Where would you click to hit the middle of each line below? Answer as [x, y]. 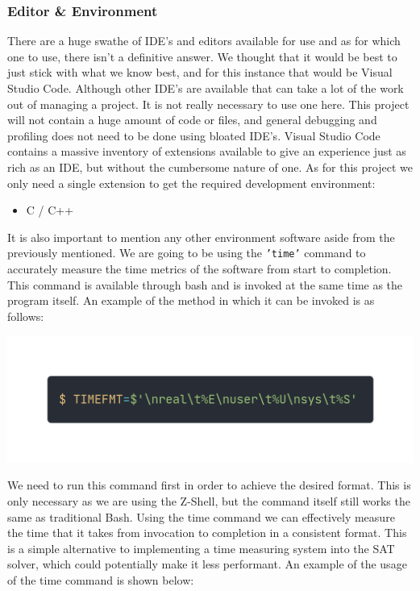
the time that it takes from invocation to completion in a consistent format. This [207, 533]
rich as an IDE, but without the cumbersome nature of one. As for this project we [210, 166]
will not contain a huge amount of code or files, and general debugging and [192, 120]
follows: [26, 316]
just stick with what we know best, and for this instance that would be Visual [200, 72]
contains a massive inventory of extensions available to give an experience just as [207, 151]
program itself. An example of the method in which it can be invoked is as [191, 300]
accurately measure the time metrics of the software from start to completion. [200, 268]
